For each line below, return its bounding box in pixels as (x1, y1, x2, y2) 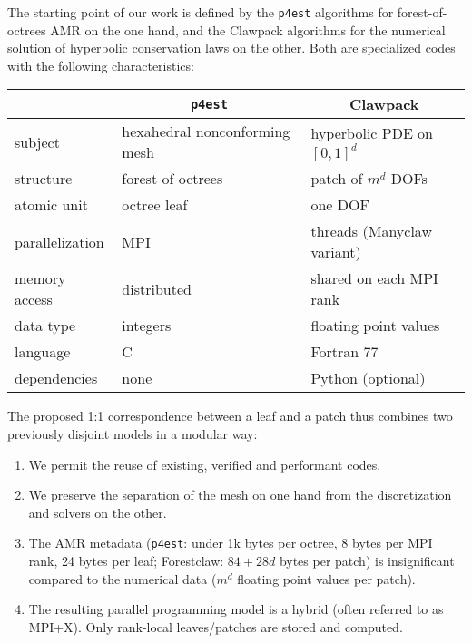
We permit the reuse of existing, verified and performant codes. (28, 454, 381, 473)
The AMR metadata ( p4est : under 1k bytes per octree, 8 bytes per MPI (28, 533, 433, 552)
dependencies (15, 367, 98, 389)
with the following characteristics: (7, 55, 194, 74)
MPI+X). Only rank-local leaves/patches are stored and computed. (28, 617, 403, 636)
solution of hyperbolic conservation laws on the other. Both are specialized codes (7, 38, 456, 57)
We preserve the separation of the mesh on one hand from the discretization (28, 485, 452, 504)
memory (15, 268, 66, 289)
